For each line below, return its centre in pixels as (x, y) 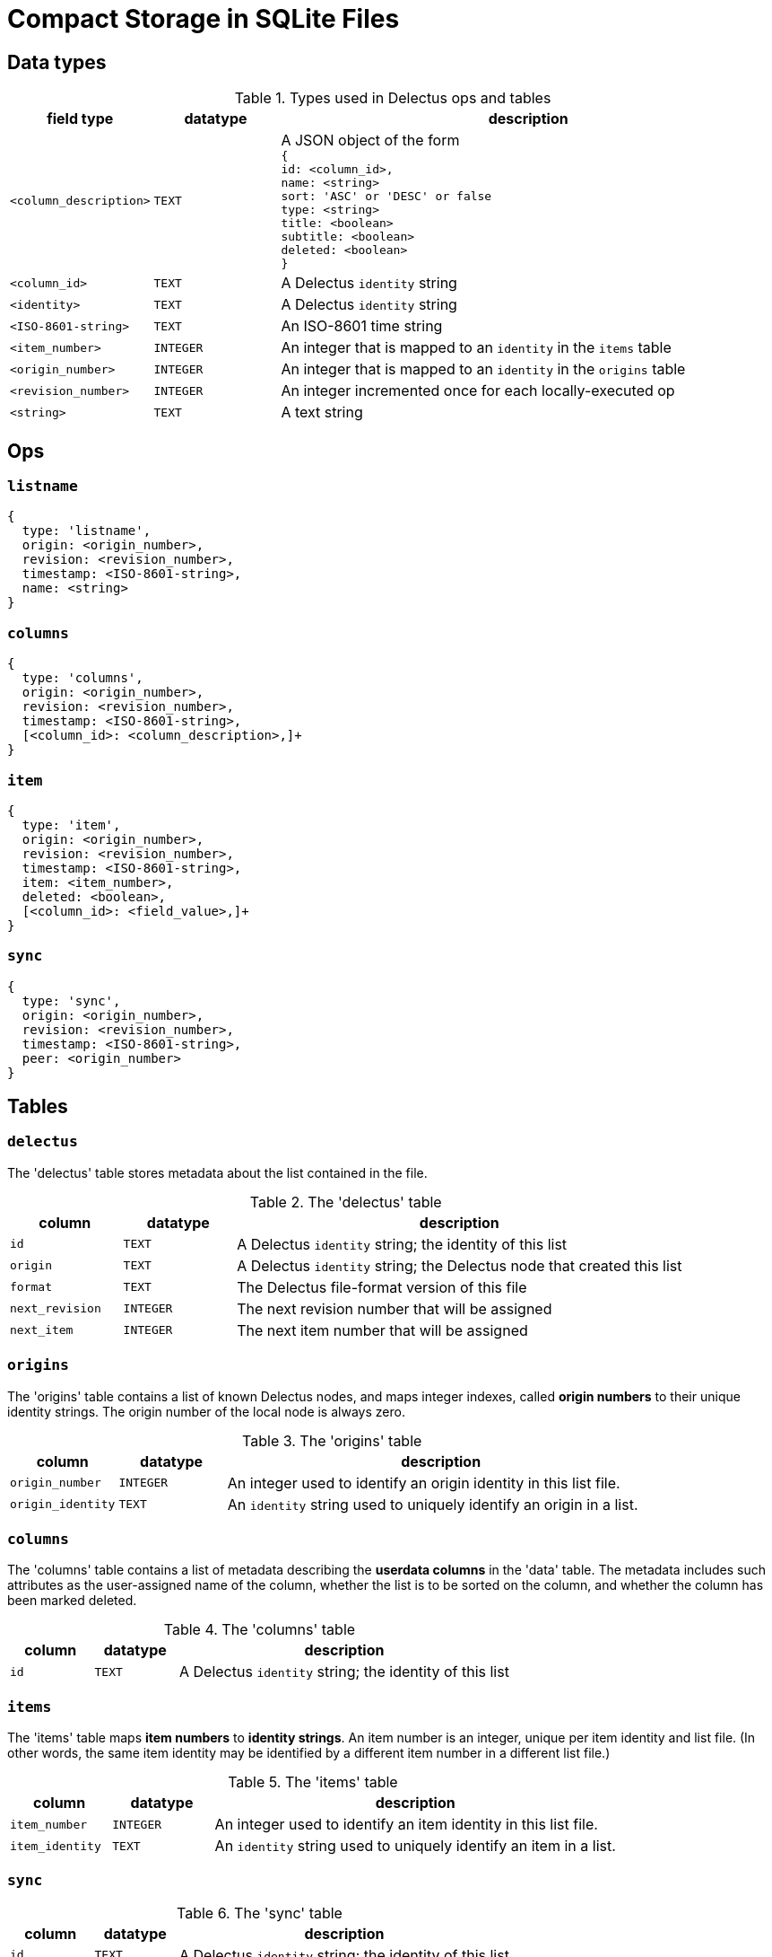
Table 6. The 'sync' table (259, 1913)
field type (80, 119)
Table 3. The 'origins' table (332, 1440)
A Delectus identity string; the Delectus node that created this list (460, 1265)
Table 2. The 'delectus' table (346, 1202)
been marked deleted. (72, 1601)
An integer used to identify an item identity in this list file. (406, 1825)
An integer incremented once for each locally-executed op (478, 391)
